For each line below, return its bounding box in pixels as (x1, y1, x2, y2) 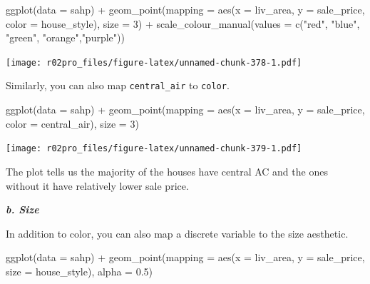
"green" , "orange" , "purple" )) (6, 30, 125, 45)
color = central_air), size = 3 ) (6, 116, 139, 131)
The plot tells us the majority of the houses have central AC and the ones (6, 163, 328, 178)
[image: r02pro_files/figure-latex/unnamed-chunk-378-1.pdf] (6, 57, 302, 68)
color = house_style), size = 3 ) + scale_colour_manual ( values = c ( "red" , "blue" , (6, 16, 360, 31)
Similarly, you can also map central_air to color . (6, 78, 230, 93)
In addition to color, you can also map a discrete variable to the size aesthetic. (6, 225, 349, 240)
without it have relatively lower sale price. (6, 178, 189, 193)
